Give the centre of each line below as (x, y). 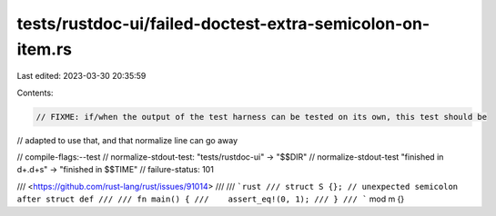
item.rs (45, 49)
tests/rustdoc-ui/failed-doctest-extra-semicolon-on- (223, 24)
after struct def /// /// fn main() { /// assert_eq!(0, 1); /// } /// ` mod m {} (211, 199)
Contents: (35, 93)
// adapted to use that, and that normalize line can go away (127, 140)
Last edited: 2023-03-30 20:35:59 (81, 76)
